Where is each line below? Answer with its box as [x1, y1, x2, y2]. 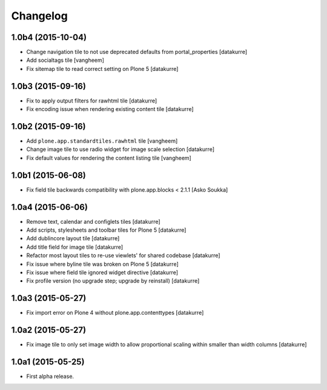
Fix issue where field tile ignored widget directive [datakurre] [26, 269, 179, 276]
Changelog [11, 9, 68, 22]
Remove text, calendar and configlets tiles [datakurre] [26, 218, 160, 225]
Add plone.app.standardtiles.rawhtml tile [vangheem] [26, 137, 178, 145]
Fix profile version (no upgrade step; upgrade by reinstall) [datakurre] [26, 277, 200, 284]
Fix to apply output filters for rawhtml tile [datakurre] [26, 97, 157, 104]
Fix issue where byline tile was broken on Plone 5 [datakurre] [26, 260, 179, 267]
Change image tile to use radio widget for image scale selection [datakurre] [26, 146, 215, 153]
